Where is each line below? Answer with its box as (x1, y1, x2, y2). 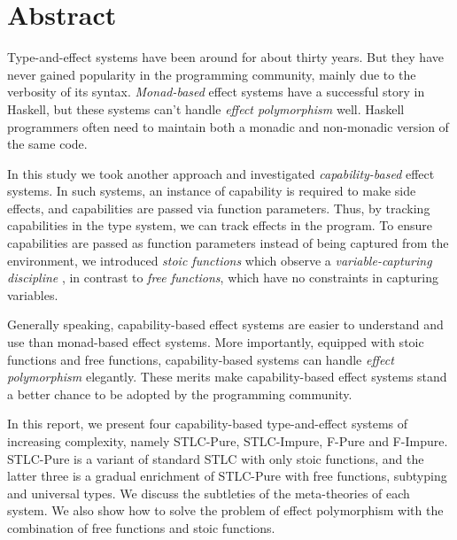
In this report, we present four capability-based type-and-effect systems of (7, 414, 408, 433)
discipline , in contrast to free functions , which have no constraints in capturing (7, 268, 439, 287)
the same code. (7, 135, 88, 153)
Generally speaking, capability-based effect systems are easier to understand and (7, 315, 444, 334)
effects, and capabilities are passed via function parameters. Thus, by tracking (7, 198, 430, 217)
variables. (7, 285, 58, 304)
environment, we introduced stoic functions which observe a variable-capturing (7, 251, 432, 269)
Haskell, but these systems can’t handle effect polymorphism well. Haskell (7, 99, 405, 118)
